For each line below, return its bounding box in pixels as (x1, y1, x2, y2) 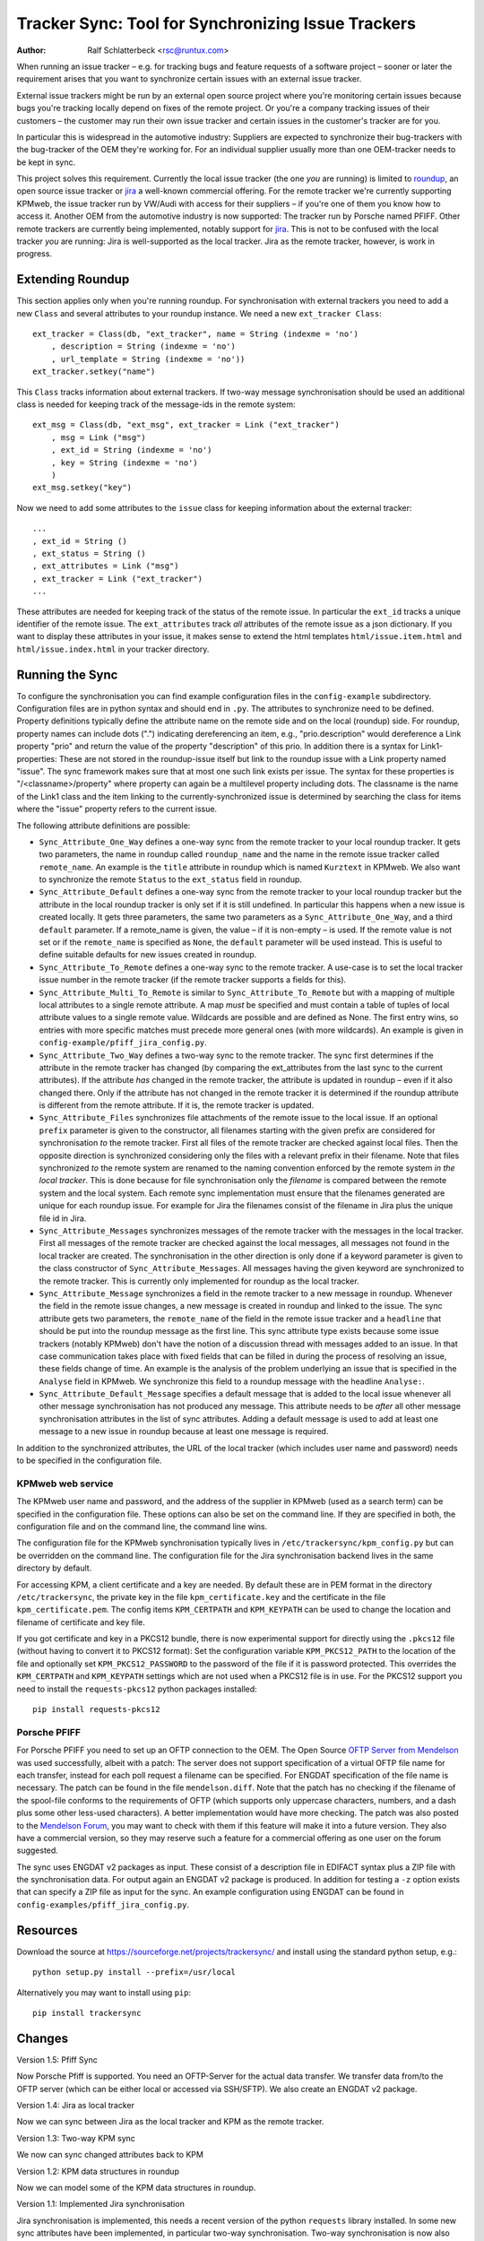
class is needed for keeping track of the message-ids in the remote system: (16, 399, 296, 410)
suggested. (16, 1845, 58, 1856)
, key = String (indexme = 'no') (50, 457, 199, 468)
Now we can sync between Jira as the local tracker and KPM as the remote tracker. (16, 2116, 324, 2127)
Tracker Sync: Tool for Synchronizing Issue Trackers (16, 13, 417, 33)
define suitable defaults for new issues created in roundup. (39, 949, 257, 960)
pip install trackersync (32, 2008, 142, 2018)
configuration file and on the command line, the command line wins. (16, 1520, 268, 1532)
